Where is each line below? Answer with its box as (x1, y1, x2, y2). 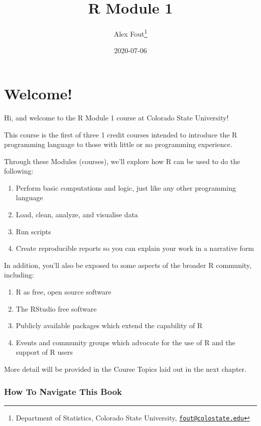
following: (4, 166, 34, 176)
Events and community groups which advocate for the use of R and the (16, 337, 235, 347)
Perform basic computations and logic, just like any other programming (16, 182, 236, 193)
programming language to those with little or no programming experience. (4, 139, 232, 150)
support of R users (16, 347, 73, 357)
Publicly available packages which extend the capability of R (16, 320, 203, 331)
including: (4, 269, 34, 280)
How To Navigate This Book (4, 385, 122, 397)
